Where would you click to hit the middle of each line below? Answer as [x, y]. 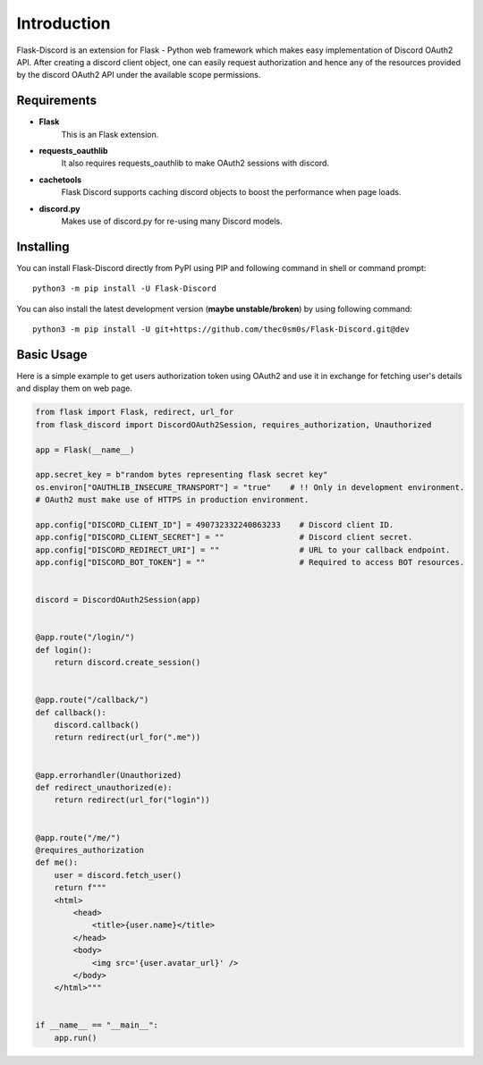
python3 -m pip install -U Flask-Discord [124, 289]
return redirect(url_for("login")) [132, 800]
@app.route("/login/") [85, 638]
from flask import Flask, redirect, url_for [135, 412]
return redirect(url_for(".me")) [127, 737]
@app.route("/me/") [78, 837]
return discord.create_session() [127, 663]
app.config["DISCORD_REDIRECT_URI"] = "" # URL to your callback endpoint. [243, 549]
